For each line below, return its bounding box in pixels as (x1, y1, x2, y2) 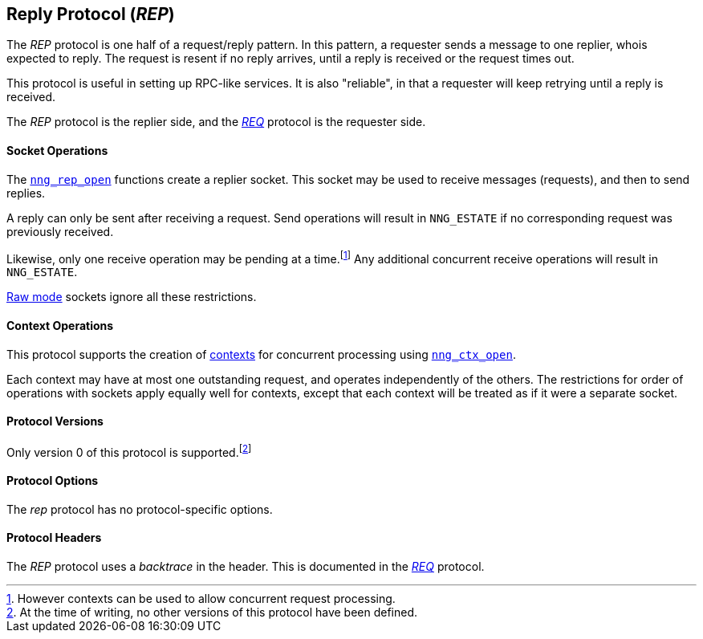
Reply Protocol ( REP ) (6, 4, 175, 24)
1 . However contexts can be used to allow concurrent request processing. (6, 591, 396, 605)
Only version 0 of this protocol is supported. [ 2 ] (6, 442, 252, 459)
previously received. (6, 224, 114, 238)
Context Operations (6, 318, 114, 332)
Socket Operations (6, 144, 108, 158)
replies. (6, 185, 46, 200)
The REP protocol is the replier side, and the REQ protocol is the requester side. (6, 115, 426, 129)
